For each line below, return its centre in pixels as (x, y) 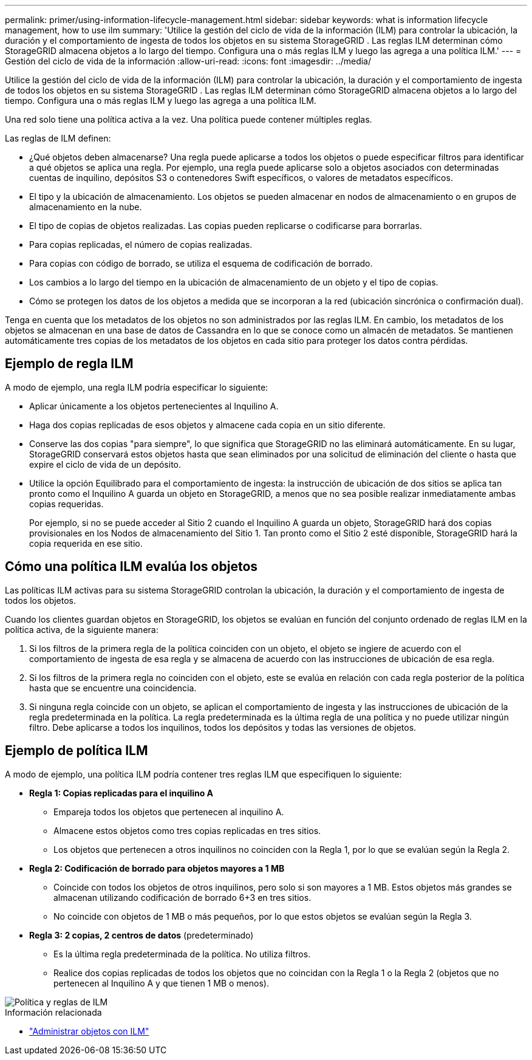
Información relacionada (53, 1012)
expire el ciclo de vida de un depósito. (105, 464)
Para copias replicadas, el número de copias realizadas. (141, 244)
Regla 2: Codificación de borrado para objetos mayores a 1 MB (157, 868)
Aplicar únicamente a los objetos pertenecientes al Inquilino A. (154, 406)
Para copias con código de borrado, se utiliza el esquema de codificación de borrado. (201, 263)
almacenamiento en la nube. (86, 207)
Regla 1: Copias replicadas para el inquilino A (121, 793)
